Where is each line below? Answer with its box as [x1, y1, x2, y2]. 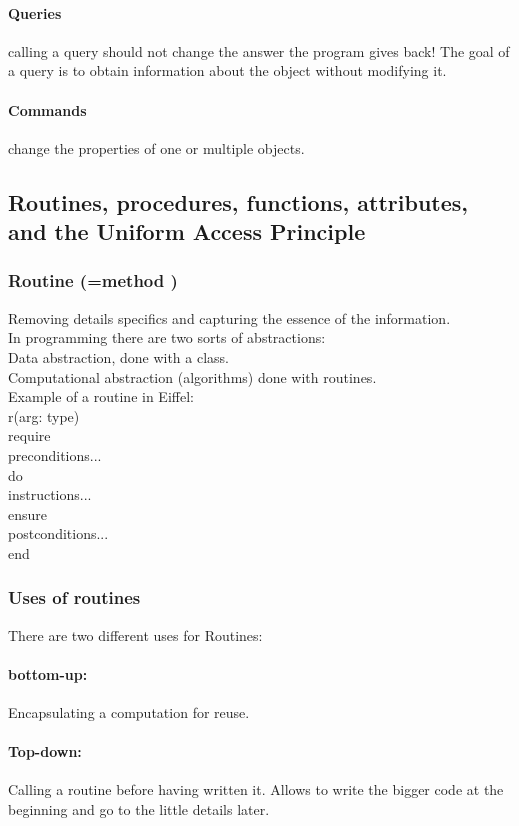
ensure [8, 503, 48, 524]
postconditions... [8, 523, 109, 544]
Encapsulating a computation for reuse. [8, 702, 250, 723]
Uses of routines [8, 585, 141, 610]
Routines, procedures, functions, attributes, [8, 186, 469, 217]
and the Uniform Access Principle [8, 216, 366, 247]
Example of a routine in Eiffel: [8, 386, 194, 407]
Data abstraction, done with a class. [8, 346, 229, 367]
